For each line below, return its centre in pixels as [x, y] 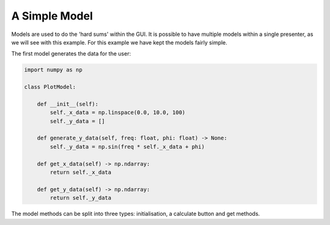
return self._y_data [81, 198]
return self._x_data [81, 172]
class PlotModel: [50, 87]
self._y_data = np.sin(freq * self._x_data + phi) [127, 147]
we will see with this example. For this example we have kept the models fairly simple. [119, 42]
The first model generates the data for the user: [71, 54]
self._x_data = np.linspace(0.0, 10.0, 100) [118, 112]
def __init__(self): [68, 104]
